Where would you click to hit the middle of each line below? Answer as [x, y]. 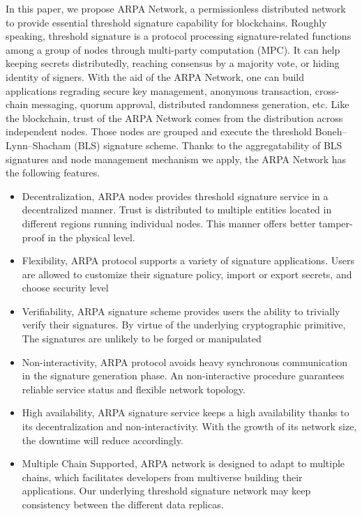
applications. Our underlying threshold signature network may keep [166, 491]
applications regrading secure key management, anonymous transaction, [159, 90]
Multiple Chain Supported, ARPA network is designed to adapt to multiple [183, 463]
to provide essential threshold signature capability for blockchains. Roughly [166, 22]
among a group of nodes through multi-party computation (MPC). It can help [173, 49]
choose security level [65, 288]
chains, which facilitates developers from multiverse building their [162, 477]
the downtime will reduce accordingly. [103, 440]
